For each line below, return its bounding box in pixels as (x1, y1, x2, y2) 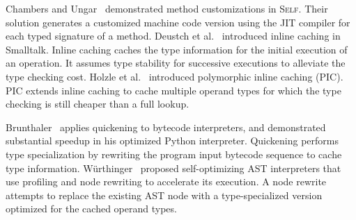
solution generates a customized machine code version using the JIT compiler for (6, 15, 350, 29)
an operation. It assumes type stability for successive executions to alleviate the (6, 56, 346, 70)
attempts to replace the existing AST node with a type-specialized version (6, 187, 323, 202)
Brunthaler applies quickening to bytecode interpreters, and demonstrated (6, 119, 326, 134)
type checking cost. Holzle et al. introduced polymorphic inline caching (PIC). (6, 69, 343, 83)
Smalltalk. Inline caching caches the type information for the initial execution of (6, 42, 348, 56)
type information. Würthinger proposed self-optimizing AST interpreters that (6, 160, 341, 175)
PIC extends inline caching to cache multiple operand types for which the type (6, 83, 341, 97)
